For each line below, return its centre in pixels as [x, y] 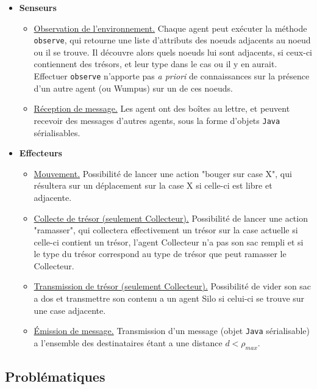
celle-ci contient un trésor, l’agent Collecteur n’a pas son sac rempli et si [169, 242]
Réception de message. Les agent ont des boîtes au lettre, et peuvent [162, 108]
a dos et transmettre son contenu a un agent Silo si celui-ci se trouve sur [169, 298]
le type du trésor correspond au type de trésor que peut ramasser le [160, 254]
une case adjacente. [70, 310]
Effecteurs [41, 153]
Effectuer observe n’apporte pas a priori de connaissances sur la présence [172, 76]
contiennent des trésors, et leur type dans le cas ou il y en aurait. [155, 64]
